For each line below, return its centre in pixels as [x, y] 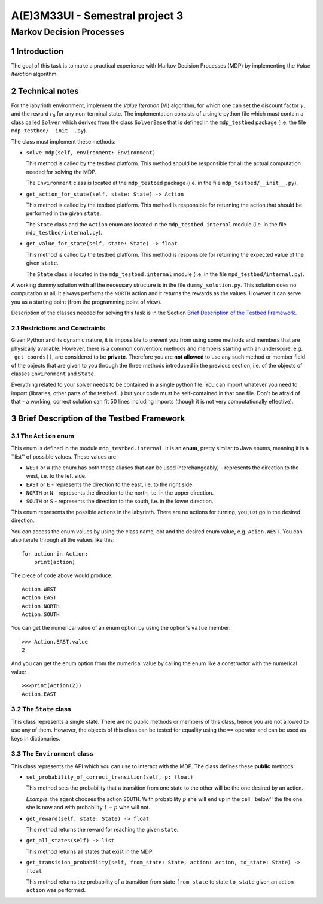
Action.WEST [39, 589]
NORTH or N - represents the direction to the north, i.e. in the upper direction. [120, 493]
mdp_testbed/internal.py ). [64, 233]
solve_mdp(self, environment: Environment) [91, 152]
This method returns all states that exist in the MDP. [90, 851]
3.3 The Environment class [52, 754]
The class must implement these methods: [63, 141]
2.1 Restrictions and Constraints [58, 328]
